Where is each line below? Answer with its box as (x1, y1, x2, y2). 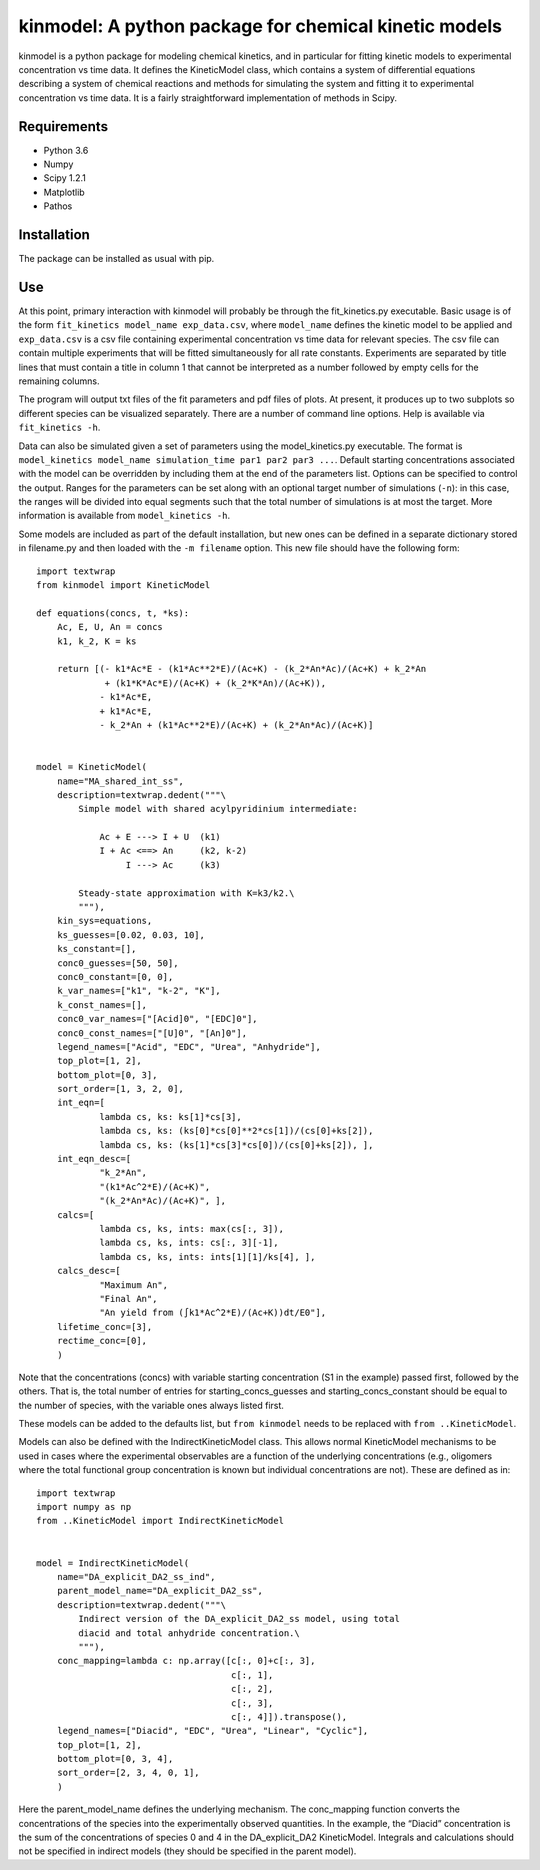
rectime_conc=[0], (56, 1335, 148, 1347)
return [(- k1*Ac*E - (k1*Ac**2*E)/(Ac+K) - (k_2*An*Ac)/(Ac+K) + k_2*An (56, 663, 427, 675)
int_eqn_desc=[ (56, 1153, 132, 1165)
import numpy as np (36, 1501, 132, 1513)
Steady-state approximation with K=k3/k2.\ (78, 887, 295, 899)
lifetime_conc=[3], (56, 1321, 153, 1332)
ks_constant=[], (56, 943, 137, 955)
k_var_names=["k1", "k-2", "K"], (56, 985, 222, 997)
